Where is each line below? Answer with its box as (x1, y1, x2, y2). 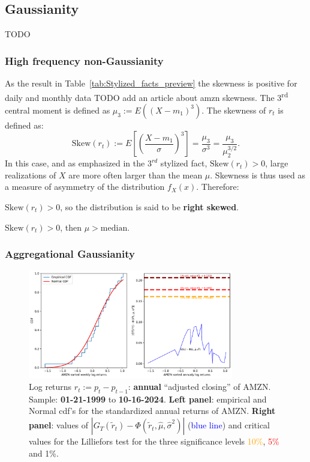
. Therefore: (196, 180, 239, 193)
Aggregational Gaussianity (5, 246, 135, 261)
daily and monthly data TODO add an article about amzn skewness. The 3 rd (5, 89, 288, 103)
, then (60, 220, 82, 233)
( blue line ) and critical (188, 419, 270, 431)
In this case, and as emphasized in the (5, 157, 145, 169)
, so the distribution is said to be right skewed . (60, 200, 239, 213)
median (100, 223, 128, 233)
